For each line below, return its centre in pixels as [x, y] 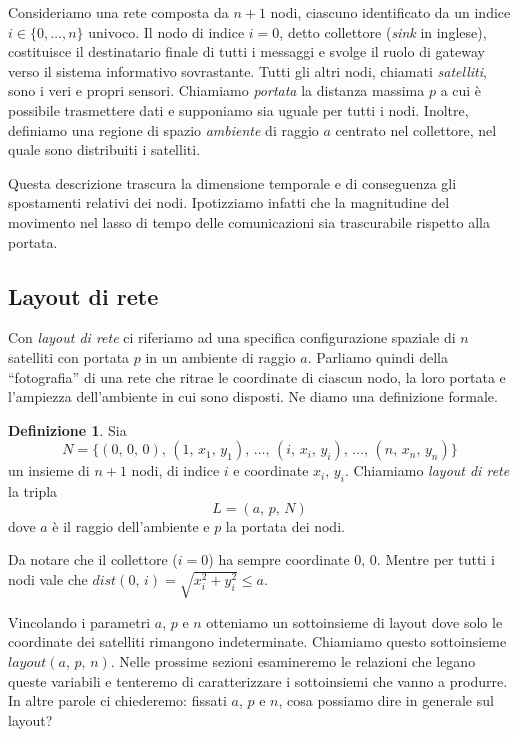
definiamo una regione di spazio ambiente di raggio [163, 129]
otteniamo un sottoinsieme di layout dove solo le [354, 621]
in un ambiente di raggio [220, 356]
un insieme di [49, 470]
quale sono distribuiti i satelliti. [104, 149]
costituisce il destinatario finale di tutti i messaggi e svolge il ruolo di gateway [246, 51]
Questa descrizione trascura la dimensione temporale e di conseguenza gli [232, 182]
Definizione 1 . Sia [67, 429]
